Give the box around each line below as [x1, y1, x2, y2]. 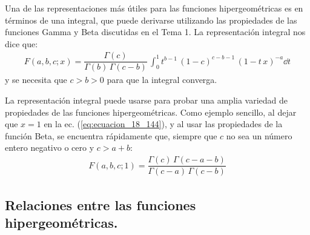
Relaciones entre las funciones [5, 195, 196, 214]
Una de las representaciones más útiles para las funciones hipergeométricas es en [5, 2, 303, 14]
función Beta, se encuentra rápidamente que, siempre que [5, 129, 217, 142]
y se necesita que [5, 73, 67, 86]
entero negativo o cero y [5, 141, 94, 154]
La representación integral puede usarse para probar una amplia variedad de [5, 94, 288, 107]
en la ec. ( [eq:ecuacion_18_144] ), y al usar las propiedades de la [44, 117, 283, 130]
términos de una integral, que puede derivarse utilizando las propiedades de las [5, 13, 297, 26]
